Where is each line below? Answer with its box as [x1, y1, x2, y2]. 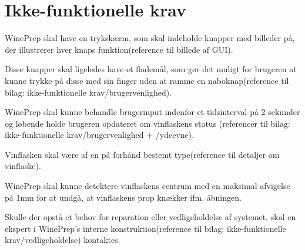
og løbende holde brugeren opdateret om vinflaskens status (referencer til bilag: [5, 117, 290, 129]
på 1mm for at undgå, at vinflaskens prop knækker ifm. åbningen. [5, 191, 242, 203]
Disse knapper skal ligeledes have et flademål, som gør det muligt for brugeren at [5, 63, 297, 75]
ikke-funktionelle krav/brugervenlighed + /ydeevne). [5, 129, 195, 141]
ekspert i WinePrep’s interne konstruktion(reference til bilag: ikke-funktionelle [5, 222, 286, 234]
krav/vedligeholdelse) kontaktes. [5, 234, 120, 246]
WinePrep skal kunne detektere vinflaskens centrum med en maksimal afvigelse [5, 180, 290, 192]
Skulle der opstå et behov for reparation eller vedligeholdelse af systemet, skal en [5, 211, 296, 223]
